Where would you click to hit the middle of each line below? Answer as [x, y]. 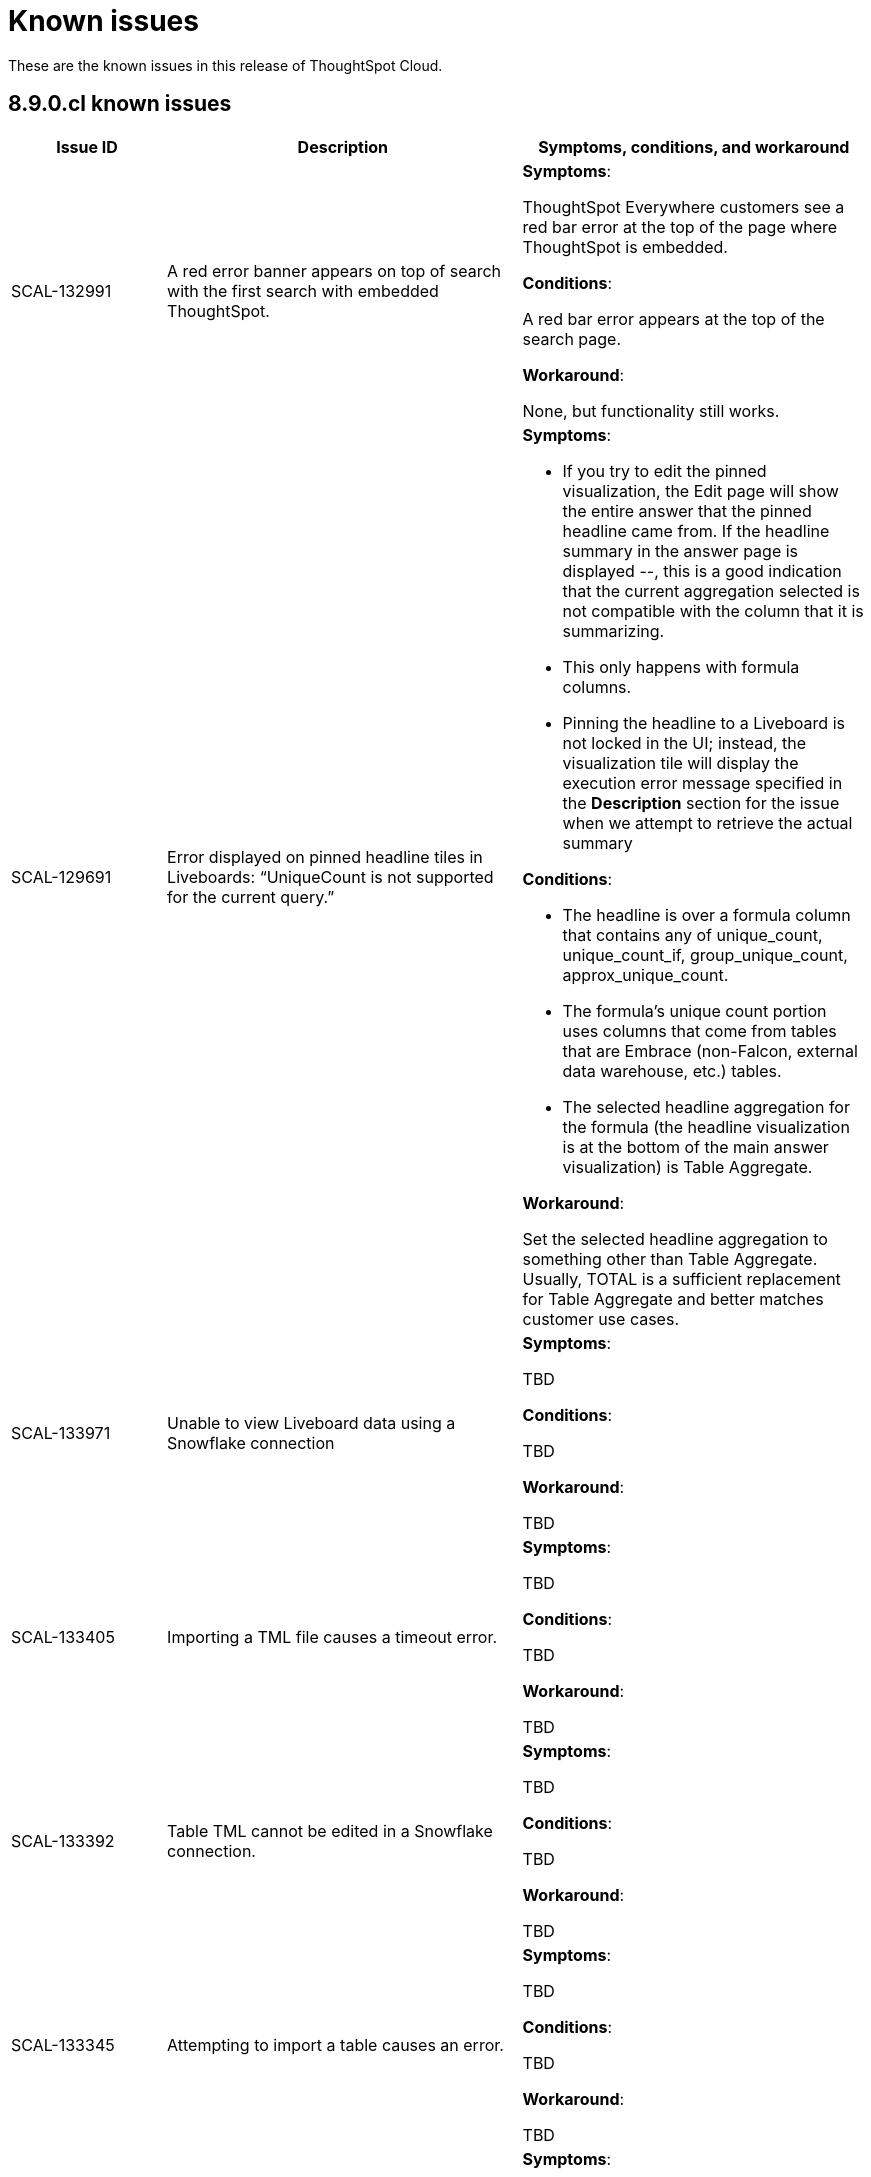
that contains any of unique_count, [692, 934]
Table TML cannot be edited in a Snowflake [330, 1830]
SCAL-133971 [61, 1432]
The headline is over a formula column [706, 914]
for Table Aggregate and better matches [673, 1298]
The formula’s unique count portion [694, 1010]
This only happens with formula [681, 666]
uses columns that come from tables [699, 1030]
